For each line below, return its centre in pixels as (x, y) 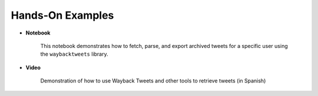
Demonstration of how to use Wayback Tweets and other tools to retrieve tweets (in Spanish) (153, 81)
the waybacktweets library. (74, 54)
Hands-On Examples (62, 15)
